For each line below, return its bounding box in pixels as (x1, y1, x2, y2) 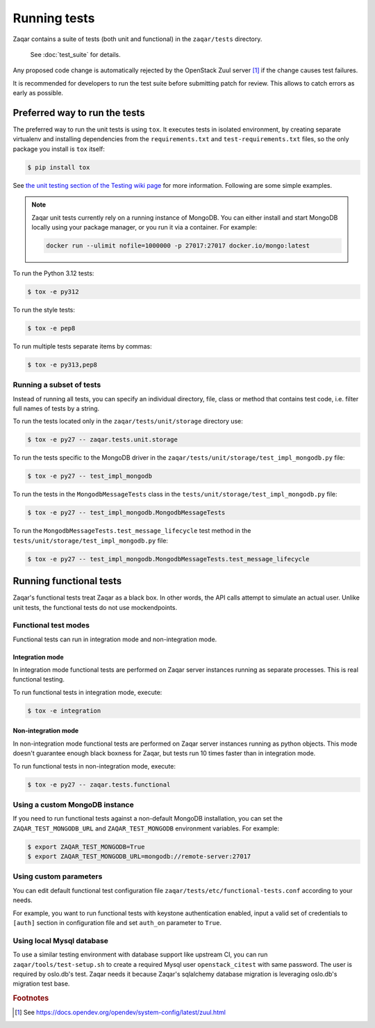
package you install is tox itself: (12, 145, 106, 153)
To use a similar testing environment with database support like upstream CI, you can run (12, 950, 268, 959)
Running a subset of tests (12, 380, 101, 389)
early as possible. (12, 89, 64, 97)
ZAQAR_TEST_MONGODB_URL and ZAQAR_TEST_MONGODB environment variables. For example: (12, 824, 279, 833)
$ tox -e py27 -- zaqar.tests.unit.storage (27, 435, 178, 444)
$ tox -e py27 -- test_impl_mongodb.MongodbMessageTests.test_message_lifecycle (27, 555, 310, 563)
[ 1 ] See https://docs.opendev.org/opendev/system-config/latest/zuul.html (15, 1009, 226, 1017)
